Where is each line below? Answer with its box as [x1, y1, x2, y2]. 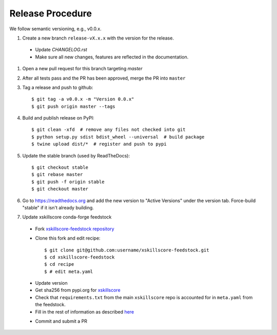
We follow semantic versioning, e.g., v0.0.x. [9, 26, 102, 32]
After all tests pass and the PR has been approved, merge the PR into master [22, 75, 186, 81]
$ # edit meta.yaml [44, 268, 93, 274]
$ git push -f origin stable [31, 179, 105, 185]
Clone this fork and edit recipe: [35, 235, 101, 241]
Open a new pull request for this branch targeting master [22, 66, 143, 72]
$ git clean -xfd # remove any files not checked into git [31, 127, 186, 133]
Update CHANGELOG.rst [35, 47, 87, 53]
